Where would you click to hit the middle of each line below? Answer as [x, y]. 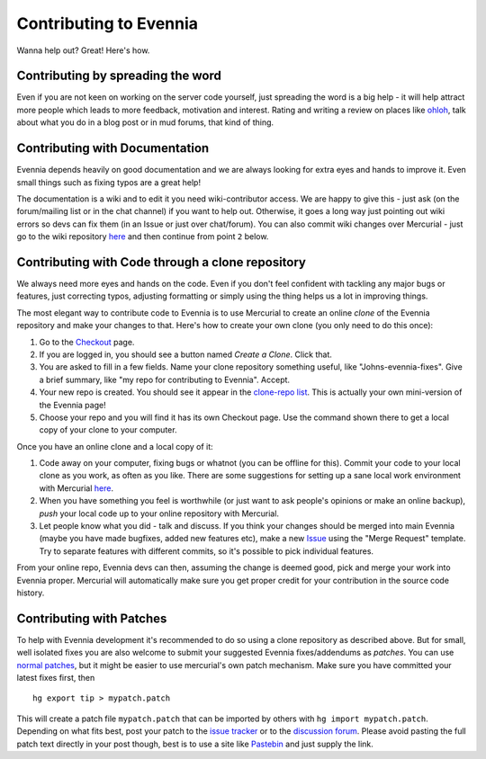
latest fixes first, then [56, 678]
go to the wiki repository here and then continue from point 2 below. [143, 237]
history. [31, 593]
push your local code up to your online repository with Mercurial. [159, 513]
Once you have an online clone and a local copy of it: [115, 446]
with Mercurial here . [76, 488]
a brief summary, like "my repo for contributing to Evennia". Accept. [165, 379]
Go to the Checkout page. [87, 342]
